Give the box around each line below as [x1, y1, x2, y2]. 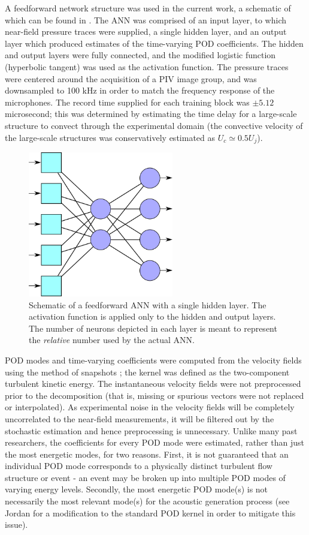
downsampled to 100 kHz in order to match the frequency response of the [5, 84, 275, 97]
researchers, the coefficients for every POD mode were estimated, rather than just [5, 436, 304, 449]
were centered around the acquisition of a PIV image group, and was [5, 72, 257, 85]
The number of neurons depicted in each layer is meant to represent [29, 321, 277, 334]
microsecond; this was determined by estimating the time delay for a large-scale [5, 107, 297, 120]
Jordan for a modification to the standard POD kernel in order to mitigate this [5, 506, 296, 519]
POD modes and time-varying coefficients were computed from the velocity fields [5, 353, 302, 366]
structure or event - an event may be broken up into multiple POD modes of [5, 471, 286, 483]
